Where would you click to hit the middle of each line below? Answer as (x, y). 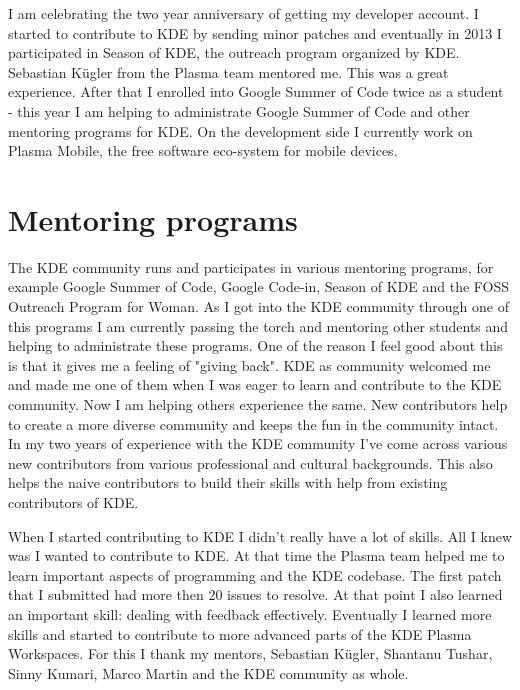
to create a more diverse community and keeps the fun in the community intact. (253, 423)
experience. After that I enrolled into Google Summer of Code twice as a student (256, 91)
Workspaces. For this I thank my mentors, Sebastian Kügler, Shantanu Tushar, (250, 653)
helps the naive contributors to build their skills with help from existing (228, 482)
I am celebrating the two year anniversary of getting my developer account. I (243, 13)
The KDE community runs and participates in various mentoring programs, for (251, 266)
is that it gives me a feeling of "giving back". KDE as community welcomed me (249, 364)
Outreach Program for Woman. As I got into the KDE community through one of (258, 306)
